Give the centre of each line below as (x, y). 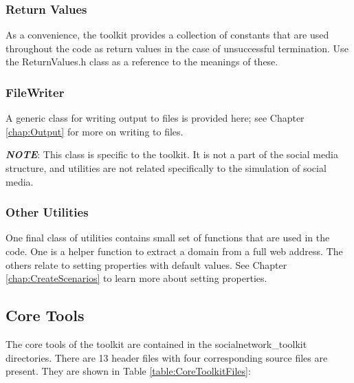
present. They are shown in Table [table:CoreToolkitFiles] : (128, 371)
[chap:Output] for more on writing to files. (95, 131)
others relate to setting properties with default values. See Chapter (146, 264)
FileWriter (35, 92)
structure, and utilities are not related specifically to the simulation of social (166, 168)
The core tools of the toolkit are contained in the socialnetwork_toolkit (156, 343)
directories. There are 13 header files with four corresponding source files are (167, 357)
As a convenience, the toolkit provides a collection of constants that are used (167, 35)
